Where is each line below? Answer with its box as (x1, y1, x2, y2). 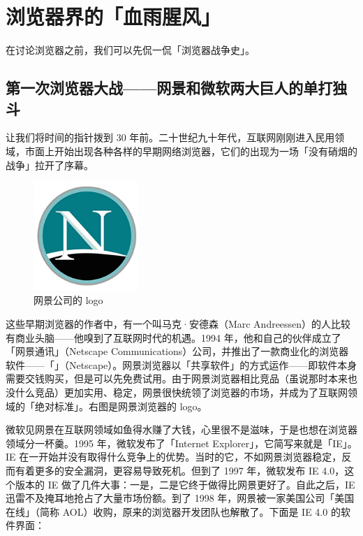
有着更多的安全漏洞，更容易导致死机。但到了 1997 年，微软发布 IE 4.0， (15, 463, 345, 477)
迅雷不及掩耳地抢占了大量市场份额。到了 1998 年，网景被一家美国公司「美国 (6, 491, 355, 505)
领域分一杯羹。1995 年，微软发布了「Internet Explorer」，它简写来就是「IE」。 (6, 435, 357, 450)
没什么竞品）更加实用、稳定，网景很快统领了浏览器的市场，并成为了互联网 (6, 384, 348, 399)
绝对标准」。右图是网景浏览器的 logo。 (34, 398, 207, 413)
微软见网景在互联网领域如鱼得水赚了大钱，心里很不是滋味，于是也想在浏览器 (6, 422, 357, 437)
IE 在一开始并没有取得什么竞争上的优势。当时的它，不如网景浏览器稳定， (6, 449, 342, 464)
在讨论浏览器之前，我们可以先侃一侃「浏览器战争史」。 (6, 43, 255, 57)
